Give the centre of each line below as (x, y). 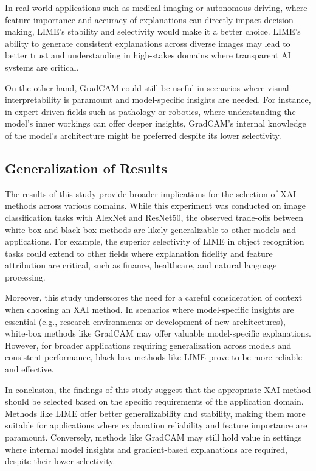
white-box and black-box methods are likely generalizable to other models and (150, 229)
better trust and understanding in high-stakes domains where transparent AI (148, 55)
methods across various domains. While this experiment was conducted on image (155, 205)
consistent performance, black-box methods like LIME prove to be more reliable (153, 357)
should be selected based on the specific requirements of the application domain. (154, 401)
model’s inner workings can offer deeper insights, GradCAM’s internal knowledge (156, 123)
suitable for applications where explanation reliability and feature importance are (156, 425)
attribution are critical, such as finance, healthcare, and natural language (141, 265)
